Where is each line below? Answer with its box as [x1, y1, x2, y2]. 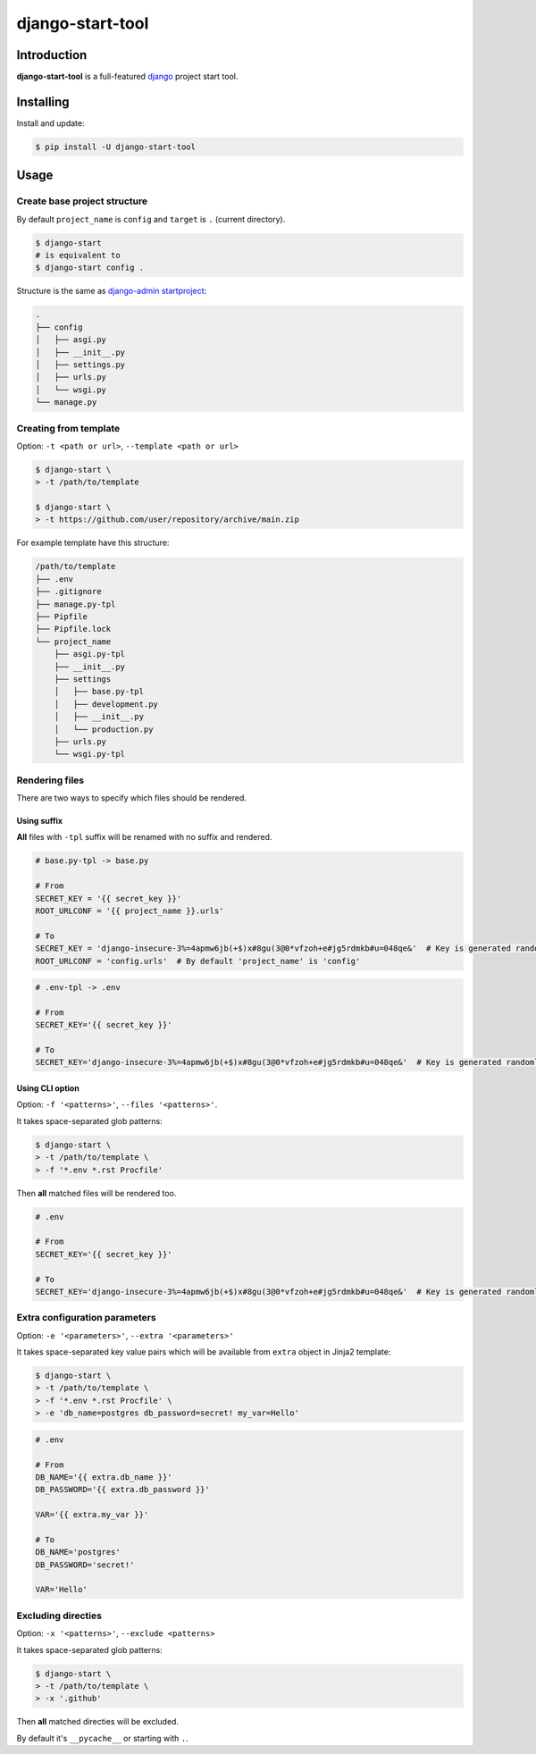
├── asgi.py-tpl [54, 649, 125, 659]
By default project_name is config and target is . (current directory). [16, 214, 286, 224]
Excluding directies [16, 1609, 103, 1622]
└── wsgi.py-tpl [54, 749, 125, 760]
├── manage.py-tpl [35, 599, 116, 609]
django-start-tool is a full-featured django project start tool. [16, 71, 239, 82]
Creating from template [16, 422, 121, 434]
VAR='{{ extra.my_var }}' [35, 1510, 149, 1520]
